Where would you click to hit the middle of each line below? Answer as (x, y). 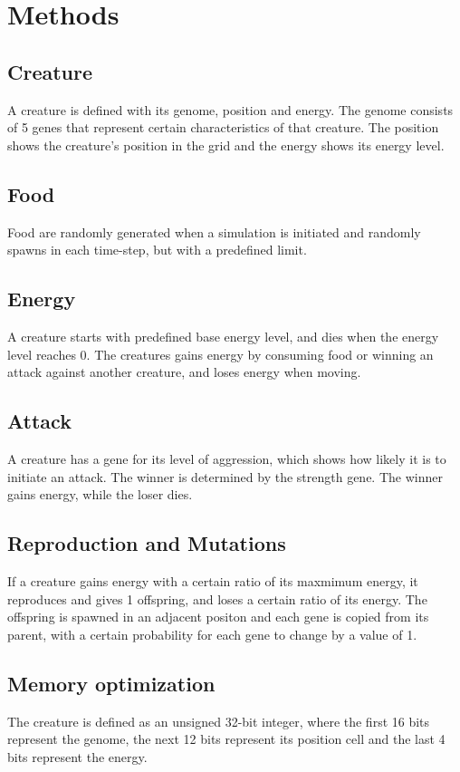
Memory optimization (111, 683)
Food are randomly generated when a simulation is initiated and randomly (214, 232)
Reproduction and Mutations (147, 543)
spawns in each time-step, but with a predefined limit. (157, 250)
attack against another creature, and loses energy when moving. (184, 372)
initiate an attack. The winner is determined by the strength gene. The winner (225, 476)
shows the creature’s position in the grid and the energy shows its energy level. (226, 145)
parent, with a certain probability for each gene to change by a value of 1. (212, 634)
